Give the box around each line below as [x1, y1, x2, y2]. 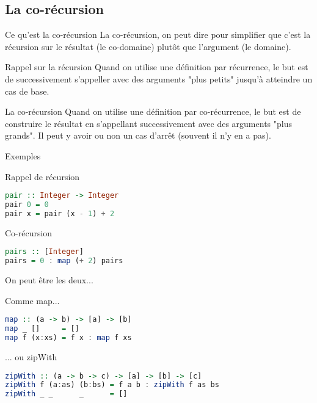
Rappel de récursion [5, 170, 80, 183]
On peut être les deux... [5, 274, 93, 286]
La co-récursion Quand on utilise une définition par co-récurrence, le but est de [5, 105, 301, 118]
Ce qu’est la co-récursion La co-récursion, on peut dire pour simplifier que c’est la [5, 28, 311, 41]
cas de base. [5, 84, 49, 97]
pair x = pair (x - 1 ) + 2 [5, 209, 115, 218]
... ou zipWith [5, 350, 57, 363]
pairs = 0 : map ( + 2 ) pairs [5, 256, 123, 266]
